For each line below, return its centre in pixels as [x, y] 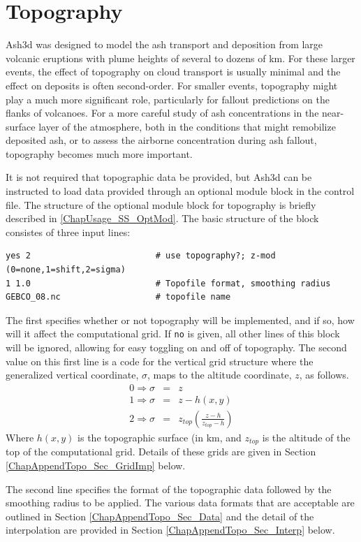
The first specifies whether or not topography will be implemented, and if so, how [180, 320]
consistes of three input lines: [68, 232]
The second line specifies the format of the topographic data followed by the [169, 489]
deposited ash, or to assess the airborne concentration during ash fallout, [161, 140]
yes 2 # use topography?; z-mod [141, 256]
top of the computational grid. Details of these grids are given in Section [161, 452]
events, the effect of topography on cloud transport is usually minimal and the [173, 72]
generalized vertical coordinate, [72, 375]
